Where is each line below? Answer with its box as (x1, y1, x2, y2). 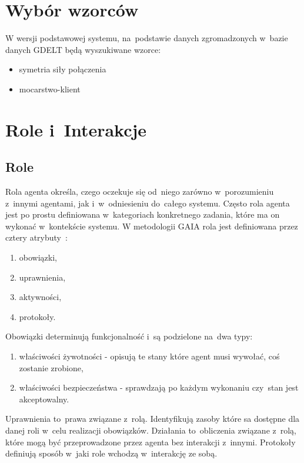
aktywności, (19, 291, 62, 303)
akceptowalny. (19, 392, 69, 405)
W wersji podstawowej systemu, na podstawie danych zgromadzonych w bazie (5, 32, 288, 44)
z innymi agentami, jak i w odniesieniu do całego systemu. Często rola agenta (5, 196, 290, 209)
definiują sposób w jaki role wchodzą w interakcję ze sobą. (5, 447, 218, 459)
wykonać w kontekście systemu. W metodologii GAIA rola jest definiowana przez (5, 219, 298, 232)
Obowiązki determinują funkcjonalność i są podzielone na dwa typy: (5, 330, 253, 342)
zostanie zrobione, (19, 361, 83, 374)
